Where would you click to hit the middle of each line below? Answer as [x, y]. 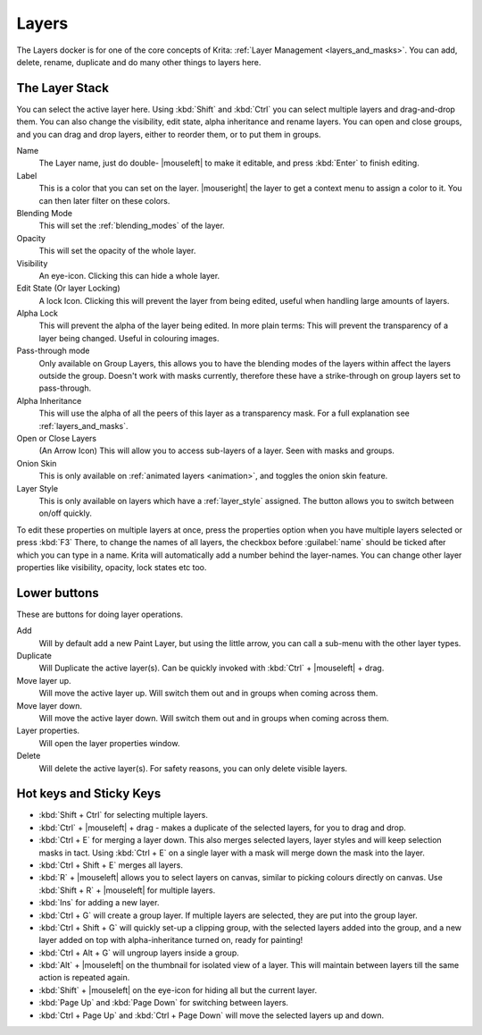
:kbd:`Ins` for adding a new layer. [99, 903]
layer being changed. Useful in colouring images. [129, 338]
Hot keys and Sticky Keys [89, 794]
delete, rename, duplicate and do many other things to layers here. [139, 62]
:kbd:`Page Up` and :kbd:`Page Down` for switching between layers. [164, 1003]
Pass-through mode [53, 351]
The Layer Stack [62, 88]
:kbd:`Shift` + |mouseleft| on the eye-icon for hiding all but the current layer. [178, 990]
